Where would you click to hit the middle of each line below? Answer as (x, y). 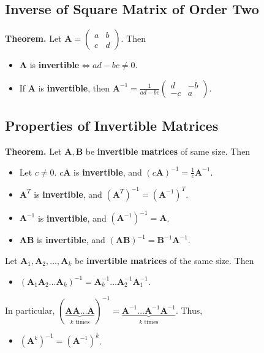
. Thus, (189, 310)
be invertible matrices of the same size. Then (164, 261)
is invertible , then (74, 87)
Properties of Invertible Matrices (112, 126)
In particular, (30, 310)
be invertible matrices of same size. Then (168, 151)
